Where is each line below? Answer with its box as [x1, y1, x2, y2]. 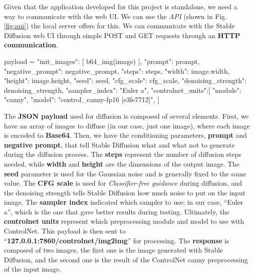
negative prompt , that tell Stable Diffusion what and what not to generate [4, 139, 235, 149]
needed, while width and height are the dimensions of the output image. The [4, 158, 240, 169]
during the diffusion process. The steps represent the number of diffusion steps [4, 149, 241, 159]
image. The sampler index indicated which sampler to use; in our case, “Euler [4, 197, 243, 207]
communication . [4, 40, 58, 50]
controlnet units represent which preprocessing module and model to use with [4, 216, 244, 226]
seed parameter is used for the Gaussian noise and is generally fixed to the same [4, 168, 246, 178]
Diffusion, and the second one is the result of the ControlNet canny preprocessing [4, 254, 248, 264]
